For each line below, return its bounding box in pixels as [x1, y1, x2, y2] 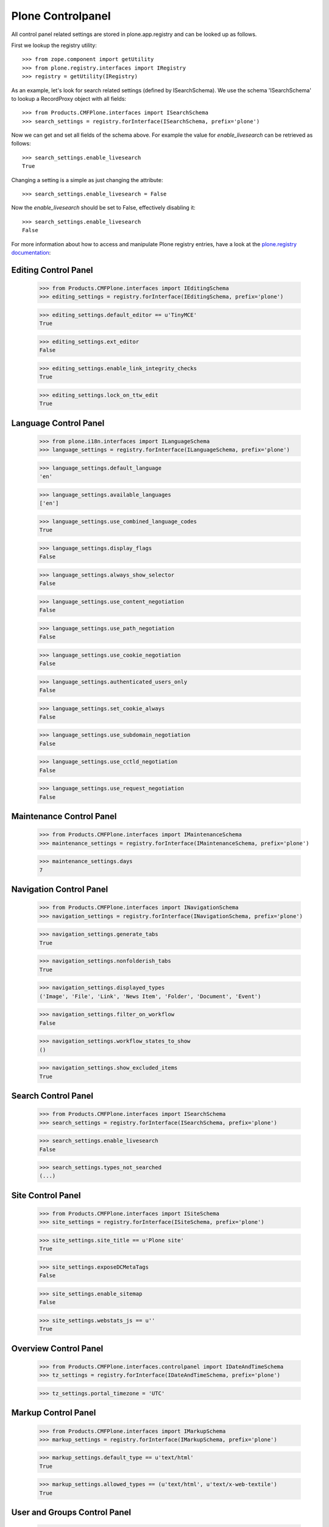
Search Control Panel [11, 1090, 94, 1101]
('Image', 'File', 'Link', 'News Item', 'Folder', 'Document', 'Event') [39, 993, 261, 1000]
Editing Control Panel [11, 264, 93, 275]
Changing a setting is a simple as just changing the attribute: [11, 176, 163, 183]
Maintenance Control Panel [11, 811, 117, 822]
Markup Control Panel [11, 1408, 96, 1418]
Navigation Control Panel [11, 884, 108, 895]
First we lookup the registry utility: [11, 42, 97, 49]
